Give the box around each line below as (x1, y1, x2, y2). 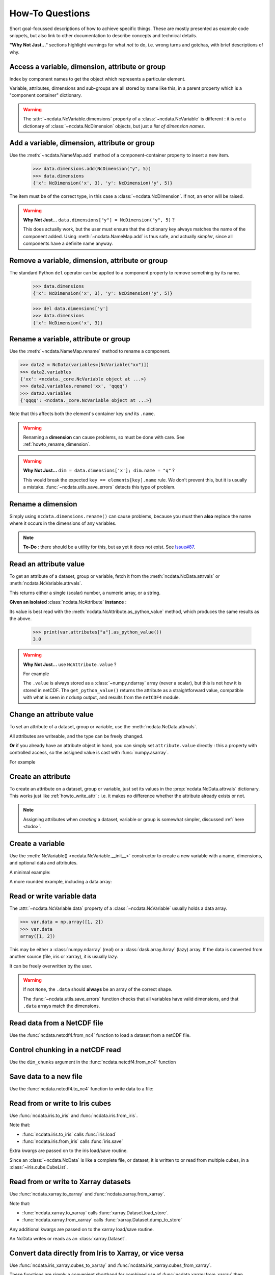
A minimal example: (9, 869, 51, 875)
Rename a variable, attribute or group (9, 335, 130, 344)
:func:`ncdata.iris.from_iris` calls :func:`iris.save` (22, 1138, 123, 1144)
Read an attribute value (9, 559, 85, 568)
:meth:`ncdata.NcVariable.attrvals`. (9, 580, 82, 586)
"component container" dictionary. (9, 92, 82, 98)
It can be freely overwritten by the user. (9, 963, 93, 969)
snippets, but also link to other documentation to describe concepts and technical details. (9, 32, 198, 38)
